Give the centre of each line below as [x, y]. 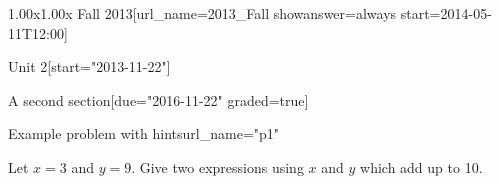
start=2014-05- [446, 13]
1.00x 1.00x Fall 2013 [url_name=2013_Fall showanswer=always [202, 13]
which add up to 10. [421, 166]
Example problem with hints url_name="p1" [144, 133]
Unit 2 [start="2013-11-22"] [89, 66]
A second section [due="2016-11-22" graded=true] [158, 99]
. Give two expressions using [217, 166]
